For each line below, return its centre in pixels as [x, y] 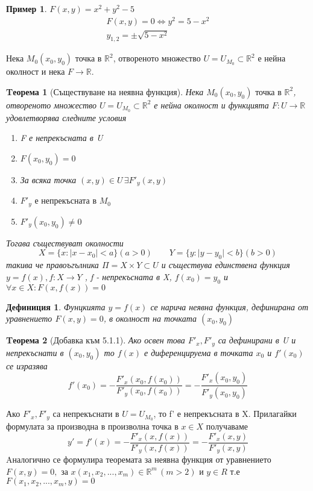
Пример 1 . [27, 8]
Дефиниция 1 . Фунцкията [56, 306]
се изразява [27, 365]
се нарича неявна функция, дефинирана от [229, 306]
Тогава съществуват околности [65, 242]
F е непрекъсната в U [62, 138]
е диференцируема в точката [199, 352]
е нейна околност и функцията [211, 105]
